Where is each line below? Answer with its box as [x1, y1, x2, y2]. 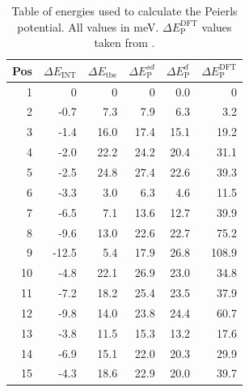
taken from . [94, 34, 155, 51]
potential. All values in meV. [17, 18, 159, 35]
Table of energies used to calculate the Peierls [11, 2, 238, 19]
